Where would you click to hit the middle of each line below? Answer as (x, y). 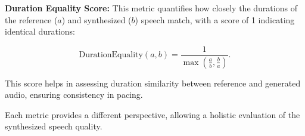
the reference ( (31, 19)
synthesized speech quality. (54, 126)
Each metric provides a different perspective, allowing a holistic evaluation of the (152, 114)
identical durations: (40, 31)
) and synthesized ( (97, 19)
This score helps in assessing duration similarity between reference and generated (153, 83)
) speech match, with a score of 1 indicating (215, 19)
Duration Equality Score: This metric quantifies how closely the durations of (151, 8)
